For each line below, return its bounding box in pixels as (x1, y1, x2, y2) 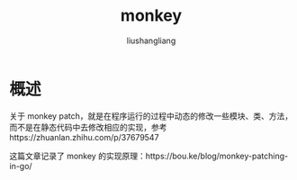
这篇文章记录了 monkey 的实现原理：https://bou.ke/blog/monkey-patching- (9, 150, 289, 161)
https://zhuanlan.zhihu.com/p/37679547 (9, 131, 159, 142)
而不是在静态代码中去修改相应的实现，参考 (9, 121, 167, 132)
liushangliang (126, 35, 176, 46)
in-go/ (9, 160, 33, 171)
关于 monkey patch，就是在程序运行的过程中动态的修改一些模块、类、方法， (9, 110, 293, 121)
